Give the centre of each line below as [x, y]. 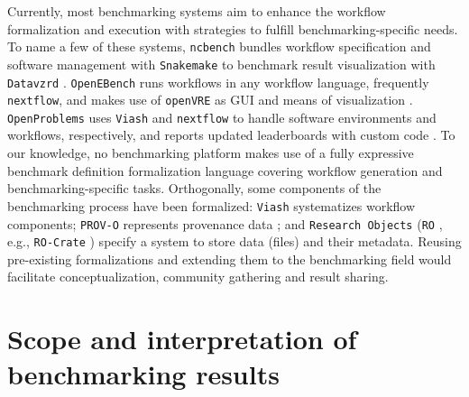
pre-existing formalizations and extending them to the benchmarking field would [230, 259]
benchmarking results [143, 374]
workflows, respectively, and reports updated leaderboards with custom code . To [231, 135]
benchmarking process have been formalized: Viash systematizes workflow [212, 205]
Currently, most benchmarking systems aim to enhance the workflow [197, 11]
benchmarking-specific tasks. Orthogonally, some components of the [194, 188]
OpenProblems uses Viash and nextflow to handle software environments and [222, 117]
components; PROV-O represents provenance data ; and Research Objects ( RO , [225, 223]
